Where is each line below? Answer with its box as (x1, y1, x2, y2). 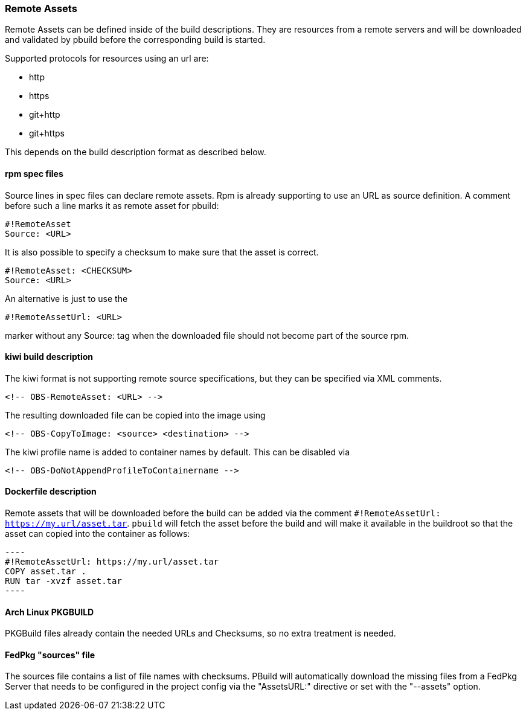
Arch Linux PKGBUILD (5, 606, 94, 617)
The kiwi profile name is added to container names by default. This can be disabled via (5, 446, 350, 457)
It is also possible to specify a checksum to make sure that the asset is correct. (5, 246, 319, 257)
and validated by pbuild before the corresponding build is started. (5, 34, 266, 45)
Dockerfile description (5, 486, 97, 497)
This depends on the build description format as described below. (5, 147, 266, 158)
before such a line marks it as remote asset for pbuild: (5, 200, 219, 211)
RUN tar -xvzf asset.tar (5, 576, 122, 586)
